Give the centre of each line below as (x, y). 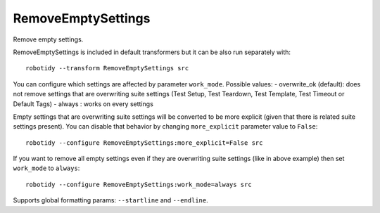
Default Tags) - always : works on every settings (83, 104)
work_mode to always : (46, 168)
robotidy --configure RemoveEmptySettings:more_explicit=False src (144, 143)
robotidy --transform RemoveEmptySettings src (107, 68)
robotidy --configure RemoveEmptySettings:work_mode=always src (139, 184)
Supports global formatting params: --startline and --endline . (110, 200)
